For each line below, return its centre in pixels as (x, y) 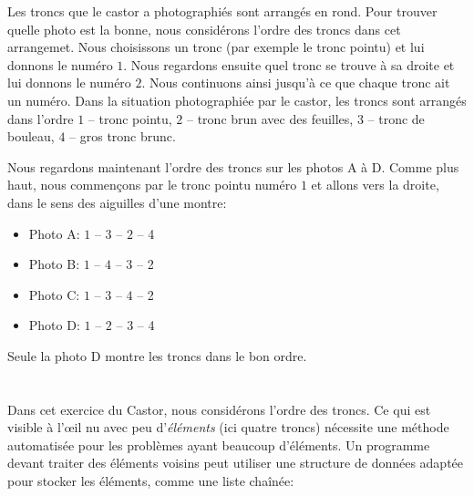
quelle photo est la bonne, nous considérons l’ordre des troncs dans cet (204, 29)
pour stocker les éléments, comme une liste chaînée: (151, 481)
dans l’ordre (41, 118)
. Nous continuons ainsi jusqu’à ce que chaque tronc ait (296, 83)
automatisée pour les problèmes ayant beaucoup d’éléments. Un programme (219, 444)
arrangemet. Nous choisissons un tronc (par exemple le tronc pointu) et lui (216, 47)
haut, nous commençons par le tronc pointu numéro (152, 185)
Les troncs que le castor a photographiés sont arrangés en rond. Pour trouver (222, 11)
